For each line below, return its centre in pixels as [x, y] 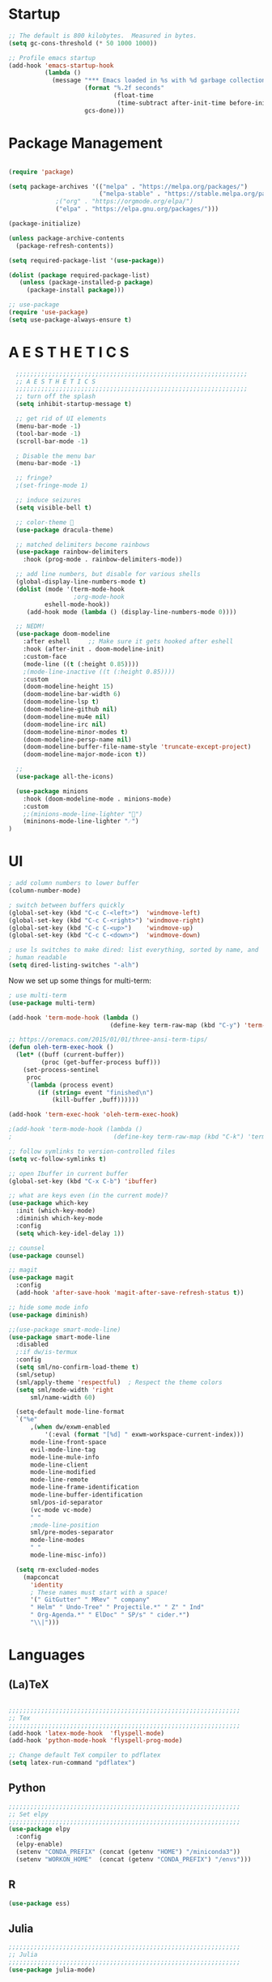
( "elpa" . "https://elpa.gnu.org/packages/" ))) [137, 209]
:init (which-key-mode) [55, 1211]
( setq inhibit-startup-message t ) [74, 404]
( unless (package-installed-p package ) [86, 283]
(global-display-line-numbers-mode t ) [81, 582]
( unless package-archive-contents [67, 238]
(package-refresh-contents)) [65, 246]
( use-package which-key [49, 1203]
